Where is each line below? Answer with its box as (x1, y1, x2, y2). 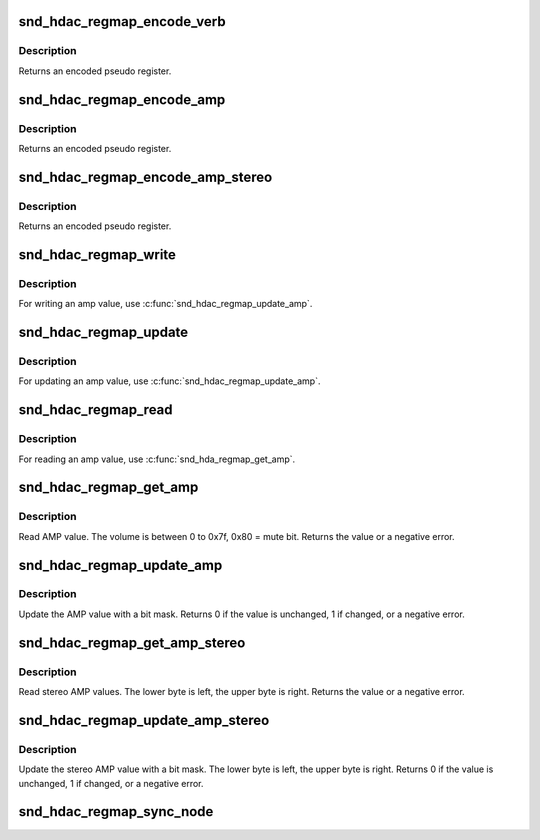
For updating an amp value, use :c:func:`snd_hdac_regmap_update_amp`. (18, 375, 321, 387)
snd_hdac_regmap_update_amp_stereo (18, 711, 270, 729)
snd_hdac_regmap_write (18, 246, 177, 263)
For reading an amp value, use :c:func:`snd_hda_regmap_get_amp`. (18, 453, 296, 465)
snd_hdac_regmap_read (18, 401, 174, 419)
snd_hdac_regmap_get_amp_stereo (18, 634, 246, 651)
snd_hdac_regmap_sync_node (18, 803, 214, 820)
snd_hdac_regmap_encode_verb (18, 13, 226, 30)
